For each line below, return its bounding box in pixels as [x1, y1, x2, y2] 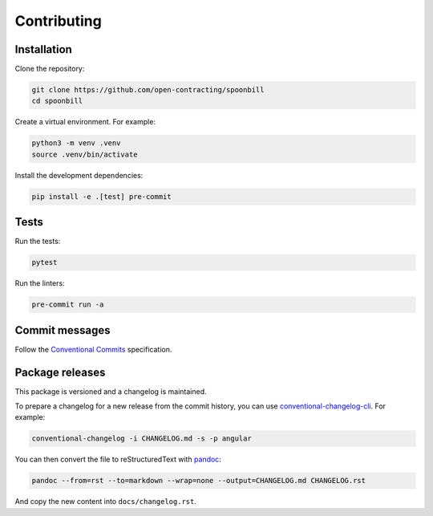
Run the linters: [14, 278, 65, 288]
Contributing [14, 12, 102, 30]
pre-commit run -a [31, 300, 104, 309]
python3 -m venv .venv [31, 139, 121, 148]
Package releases [14, 365, 106, 379]
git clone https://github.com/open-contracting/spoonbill [31, 85, 265, 95]
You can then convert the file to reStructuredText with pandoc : [14, 454, 222, 465]
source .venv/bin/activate [31, 149, 138, 159]
